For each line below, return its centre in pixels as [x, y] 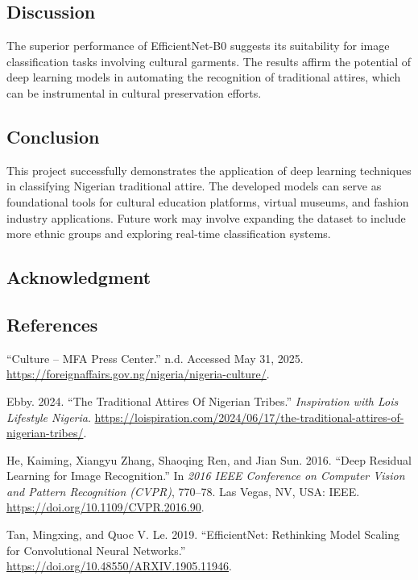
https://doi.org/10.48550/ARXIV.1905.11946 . [119, 566]
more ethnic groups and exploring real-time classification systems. [169, 234]
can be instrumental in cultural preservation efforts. [134, 92]
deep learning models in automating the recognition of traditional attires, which [204, 77]
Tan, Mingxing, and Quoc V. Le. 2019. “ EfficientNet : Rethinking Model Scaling [203, 534]
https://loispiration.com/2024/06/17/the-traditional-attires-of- [249, 417]
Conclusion [53, 136]
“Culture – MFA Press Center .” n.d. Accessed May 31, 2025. [155, 358]
